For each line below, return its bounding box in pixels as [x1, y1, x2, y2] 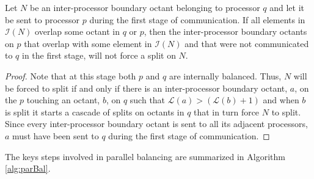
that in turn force [194, 105, 260, 118]
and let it [269, 1, 304, 13]
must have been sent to [12, 129, 99, 142]
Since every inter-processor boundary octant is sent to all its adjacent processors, [5, 117, 308, 130]
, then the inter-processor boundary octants [144, 25, 307, 38]
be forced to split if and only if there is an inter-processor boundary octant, [5, 81, 288, 94]
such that [130, 93, 166, 106]
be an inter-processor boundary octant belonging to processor [29, 1, 260, 13]
